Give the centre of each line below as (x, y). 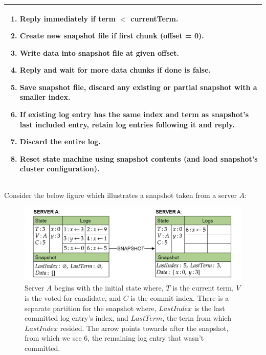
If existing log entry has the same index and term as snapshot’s (134, 114)
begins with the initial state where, (109, 288)
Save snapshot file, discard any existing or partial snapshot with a (138, 87)
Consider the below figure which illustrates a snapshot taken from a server (120, 195)
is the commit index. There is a (180, 297)
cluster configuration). (60, 169)
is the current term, (203, 288)
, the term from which (197, 318)
